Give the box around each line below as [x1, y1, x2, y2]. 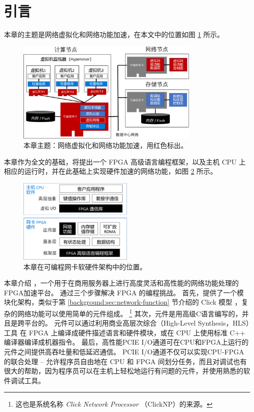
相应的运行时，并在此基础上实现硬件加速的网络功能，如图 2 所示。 [4, 166, 217, 176]
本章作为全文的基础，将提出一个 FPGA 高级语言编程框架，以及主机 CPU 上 [4, 156, 246, 166]
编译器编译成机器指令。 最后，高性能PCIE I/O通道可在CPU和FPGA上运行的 [4, 337, 249, 347]
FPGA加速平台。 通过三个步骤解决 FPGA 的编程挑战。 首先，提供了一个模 [4, 287, 244, 297]
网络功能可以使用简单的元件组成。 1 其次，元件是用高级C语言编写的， [17, 307, 242, 318]
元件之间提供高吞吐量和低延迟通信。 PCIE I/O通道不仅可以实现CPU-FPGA [4, 347, 244, 357]
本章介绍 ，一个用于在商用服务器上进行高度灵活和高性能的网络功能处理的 [4, 278, 239, 288]
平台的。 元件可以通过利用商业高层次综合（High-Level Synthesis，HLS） [24, 318, 250, 328]
